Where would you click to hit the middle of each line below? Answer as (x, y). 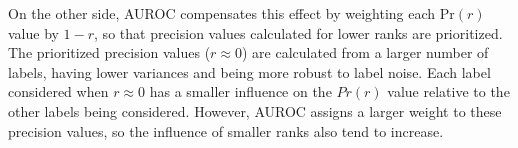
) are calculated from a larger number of (365, 52)
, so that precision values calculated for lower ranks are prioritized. (298, 32)
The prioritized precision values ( (109, 52)
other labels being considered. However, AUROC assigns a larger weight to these (255, 110)
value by (33, 32)
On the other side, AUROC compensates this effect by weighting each (222, 13)
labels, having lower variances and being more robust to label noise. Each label (249, 71)
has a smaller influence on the (240, 91)
